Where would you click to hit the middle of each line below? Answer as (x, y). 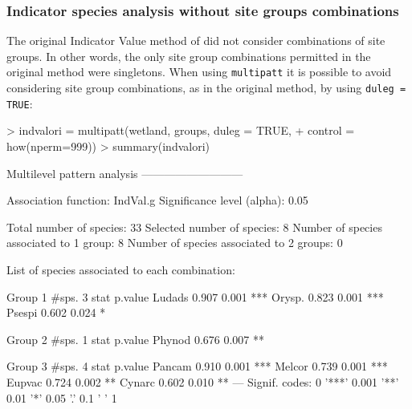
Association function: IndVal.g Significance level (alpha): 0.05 (157, 200)
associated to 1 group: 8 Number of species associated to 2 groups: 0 (175, 243)
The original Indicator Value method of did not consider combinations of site (196, 40)
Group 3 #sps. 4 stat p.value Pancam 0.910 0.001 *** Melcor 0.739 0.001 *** (197, 366)
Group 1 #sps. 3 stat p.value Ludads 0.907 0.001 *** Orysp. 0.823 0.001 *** (195, 296)
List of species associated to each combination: (121, 269)
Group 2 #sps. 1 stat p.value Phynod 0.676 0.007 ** (136, 339)
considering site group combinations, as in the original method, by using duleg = (206, 88)
